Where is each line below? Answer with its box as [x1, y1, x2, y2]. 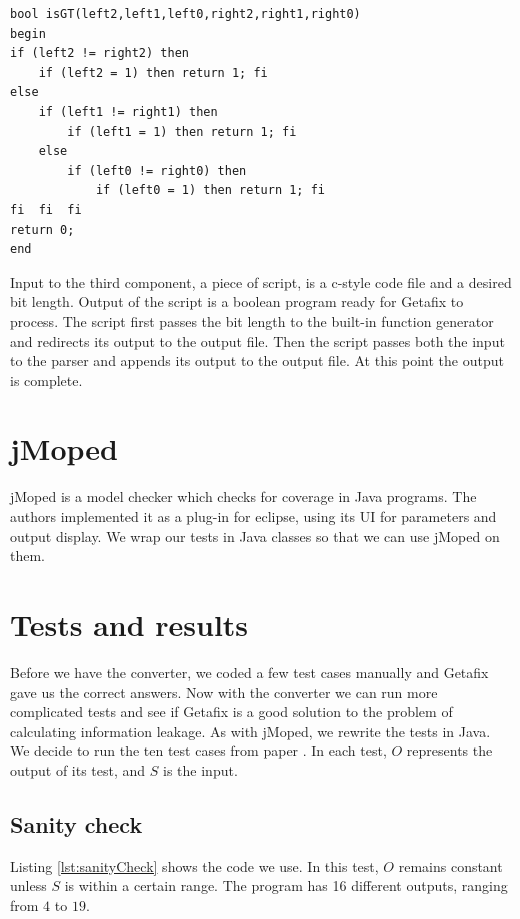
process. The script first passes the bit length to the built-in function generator [10, 310, 494, 331]
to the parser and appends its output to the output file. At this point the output [10, 350, 504, 371]
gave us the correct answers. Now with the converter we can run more [10, 681, 438, 702]
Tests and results [10, 603, 249, 644]
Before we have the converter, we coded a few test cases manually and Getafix [10, 661, 489, 682]
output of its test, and [10, 759, 146, 780]
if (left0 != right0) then [67, 163, 247, 178]
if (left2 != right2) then [10, 46, 189, 61]
